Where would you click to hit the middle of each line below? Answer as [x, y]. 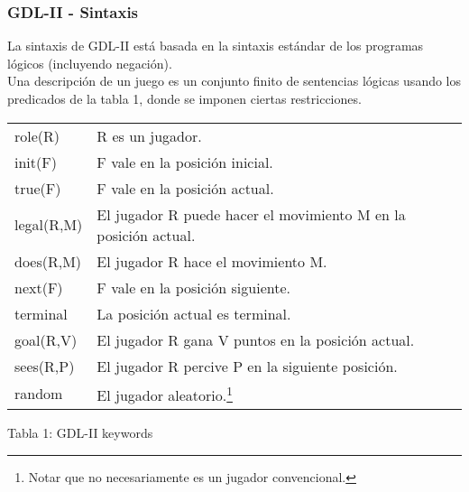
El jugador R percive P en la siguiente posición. [247, 366]
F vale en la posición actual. [185, 188]
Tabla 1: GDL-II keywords [80, 432]
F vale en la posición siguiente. [193, 287]
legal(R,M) [49, 225]
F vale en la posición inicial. [185, 162]
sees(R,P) [45, 366]
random [39, 394]
